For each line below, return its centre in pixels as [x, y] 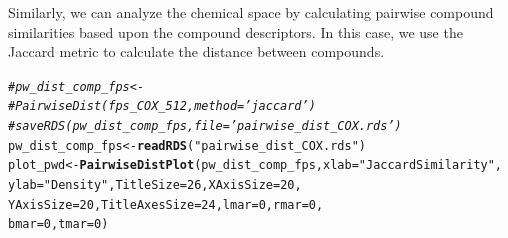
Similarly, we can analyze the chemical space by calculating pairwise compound [251, 12]
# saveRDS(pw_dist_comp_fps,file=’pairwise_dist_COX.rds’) [205, 126]
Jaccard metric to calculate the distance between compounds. [196, 51]
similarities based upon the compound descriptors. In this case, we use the [235, 31]
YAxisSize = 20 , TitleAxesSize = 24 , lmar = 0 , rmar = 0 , [166, 204]
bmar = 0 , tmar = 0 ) [58, 224]
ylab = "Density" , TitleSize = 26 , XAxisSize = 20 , [155, 185]
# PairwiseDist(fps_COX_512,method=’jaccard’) [162, 106]
